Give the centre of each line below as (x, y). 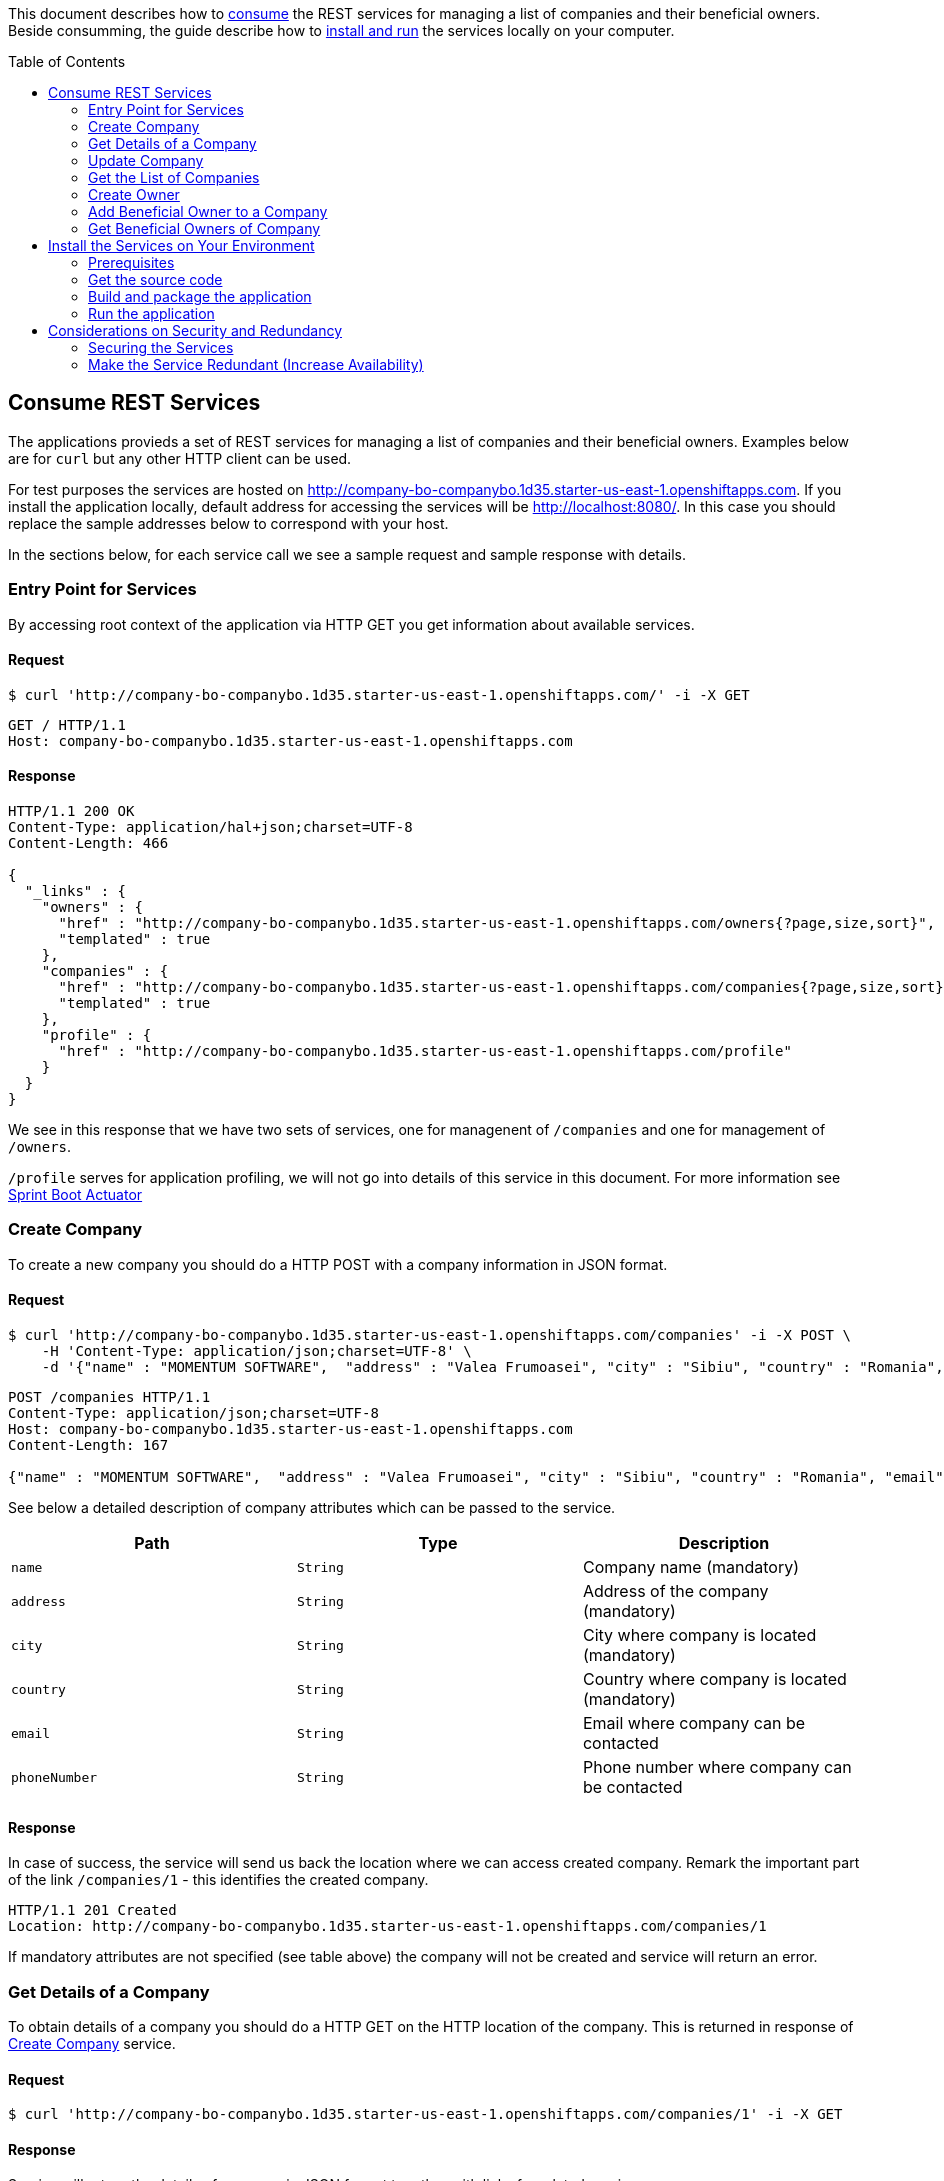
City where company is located (699, 1635)
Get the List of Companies (174, 177)
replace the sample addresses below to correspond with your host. (228, 523)
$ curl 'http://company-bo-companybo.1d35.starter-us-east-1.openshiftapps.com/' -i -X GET (379, 694)
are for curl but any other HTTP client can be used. (180, 458)
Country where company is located (714, 1679)
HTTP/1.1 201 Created (92, 1910)
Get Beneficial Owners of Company (204, 228)
